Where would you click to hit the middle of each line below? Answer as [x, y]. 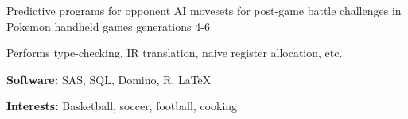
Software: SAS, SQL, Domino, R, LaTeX [109, 79]
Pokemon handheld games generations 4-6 [108, 26]
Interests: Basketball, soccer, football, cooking [122, 106]
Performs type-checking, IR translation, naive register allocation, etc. [175, 53]
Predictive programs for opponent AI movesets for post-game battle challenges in [204, 10]
